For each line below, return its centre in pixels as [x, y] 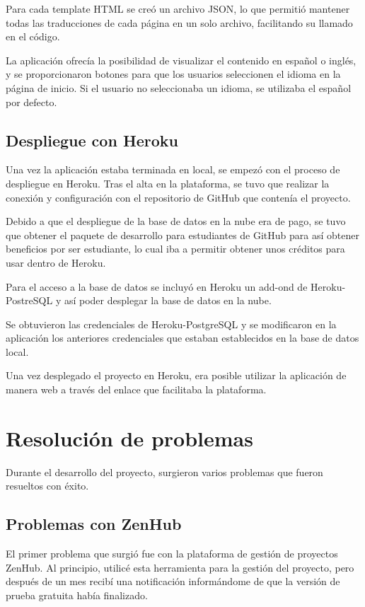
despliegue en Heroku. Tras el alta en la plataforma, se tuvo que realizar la [168, 183]
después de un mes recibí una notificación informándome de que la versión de [173, 581]
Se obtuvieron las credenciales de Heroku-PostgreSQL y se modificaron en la [171, 324]
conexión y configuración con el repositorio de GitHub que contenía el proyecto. [178, 197]
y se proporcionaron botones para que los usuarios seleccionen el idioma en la [173, 74]
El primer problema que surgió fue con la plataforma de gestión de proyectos [172, 554]
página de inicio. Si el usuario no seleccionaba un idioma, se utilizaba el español [179, 87]
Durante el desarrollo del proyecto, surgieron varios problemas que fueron [164, 472]
